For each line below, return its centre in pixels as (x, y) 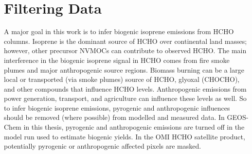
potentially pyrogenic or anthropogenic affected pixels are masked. (103, 146)
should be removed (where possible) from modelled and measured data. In (114, 117)
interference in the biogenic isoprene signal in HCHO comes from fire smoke (117, 60)
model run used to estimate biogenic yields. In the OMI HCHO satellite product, (125, 136)
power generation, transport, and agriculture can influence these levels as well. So (125, 98)
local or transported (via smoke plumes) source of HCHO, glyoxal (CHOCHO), (122, 79)
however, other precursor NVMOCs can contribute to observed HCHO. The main (125, 50)
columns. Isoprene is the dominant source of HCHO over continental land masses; (126, 41)
